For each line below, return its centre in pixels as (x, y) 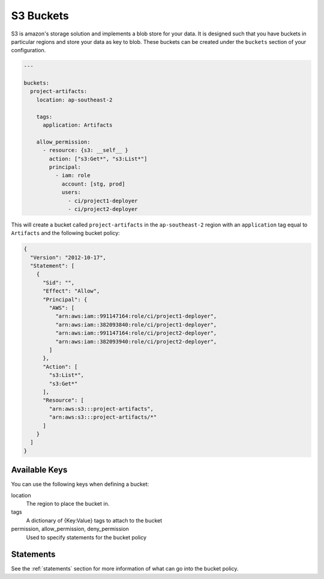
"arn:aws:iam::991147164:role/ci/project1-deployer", (136, 316)
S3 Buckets (40, 16)
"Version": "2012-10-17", (68, 257)
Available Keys (39, 470)
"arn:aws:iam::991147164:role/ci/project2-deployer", (136, 333)
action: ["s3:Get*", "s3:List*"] (98, 159)
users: (71, 192)
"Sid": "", (59, 283)
